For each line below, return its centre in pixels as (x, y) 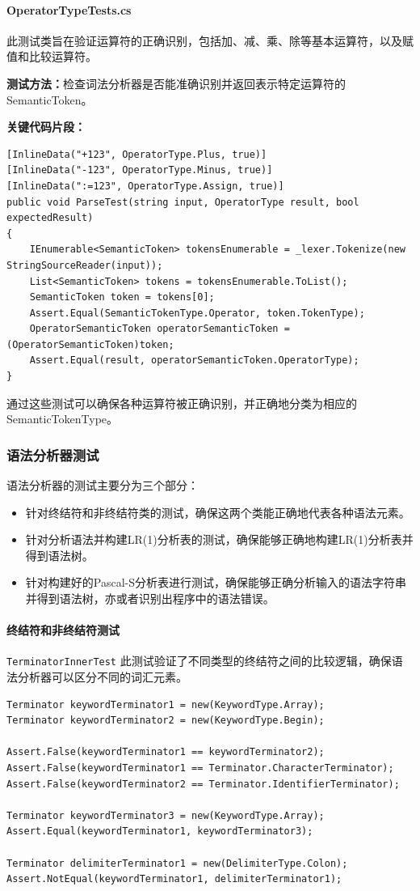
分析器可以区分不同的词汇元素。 (102, 677)
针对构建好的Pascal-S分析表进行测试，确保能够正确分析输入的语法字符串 (216, 582)
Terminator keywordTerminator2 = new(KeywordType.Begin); (166, 721)
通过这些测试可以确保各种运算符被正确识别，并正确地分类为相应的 (182, 403)
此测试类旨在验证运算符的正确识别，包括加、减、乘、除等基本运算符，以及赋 (210, 40)
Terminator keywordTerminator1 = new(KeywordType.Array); (166, 704)
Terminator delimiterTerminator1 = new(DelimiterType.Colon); (177, 863)
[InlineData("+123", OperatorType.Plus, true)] (137, 154)
